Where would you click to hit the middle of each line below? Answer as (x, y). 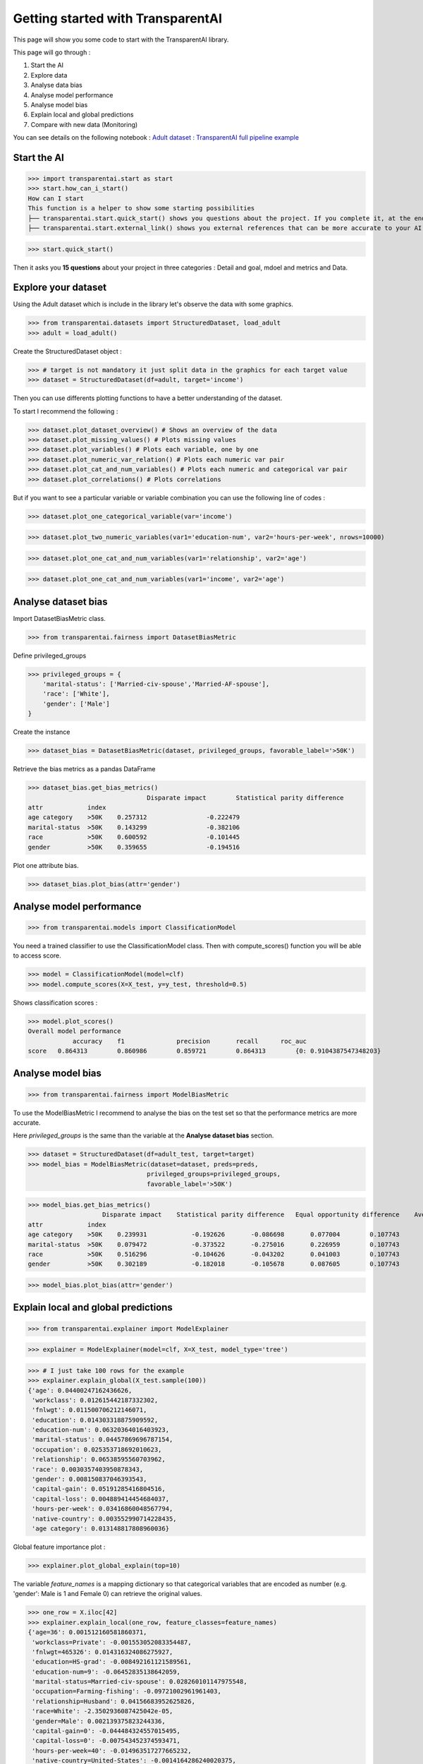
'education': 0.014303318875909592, (95, 1420)
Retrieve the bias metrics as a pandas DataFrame (84, 769)
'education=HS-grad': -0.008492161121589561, (112, 1662)
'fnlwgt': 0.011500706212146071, (90, 1410)
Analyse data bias (56, 85)
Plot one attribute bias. (46, 865)
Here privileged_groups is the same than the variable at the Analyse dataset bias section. (143, 1135)
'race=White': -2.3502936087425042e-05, (103, 1711)
